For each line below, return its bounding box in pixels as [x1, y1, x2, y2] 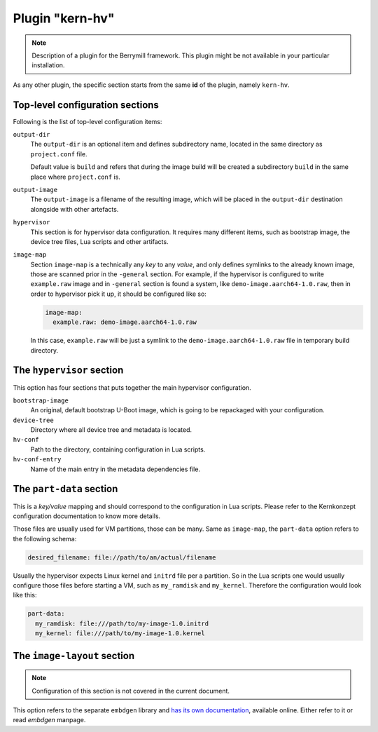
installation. [31, 61, 65, 69]
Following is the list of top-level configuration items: [13, 117, 162, 126]
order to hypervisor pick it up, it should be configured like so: [30, 290, 206, 298]
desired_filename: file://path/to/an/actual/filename [27, 553, 216, 561]
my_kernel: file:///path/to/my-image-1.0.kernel [35, 630, 206, 637]
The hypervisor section [13, 365, 124, 377]
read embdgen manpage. [13, 716, 86, 724]
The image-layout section [13, 649, 135, 662]
